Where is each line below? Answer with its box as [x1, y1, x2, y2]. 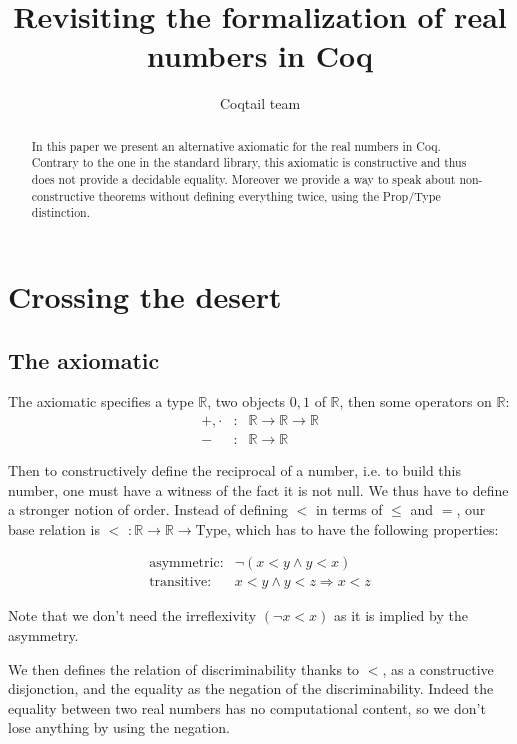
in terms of [315, 499, 383, 520]
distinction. [31, 204, 91, 221]
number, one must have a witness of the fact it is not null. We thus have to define [8, 479, 509, 500]
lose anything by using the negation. [8, 717, 230, 738]
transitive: [149, 575, 212, 590]
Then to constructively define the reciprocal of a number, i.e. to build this [8, 460, 461, 481]
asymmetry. [8, 625, 79, 646]
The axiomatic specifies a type [8, 391, 194, 412]
